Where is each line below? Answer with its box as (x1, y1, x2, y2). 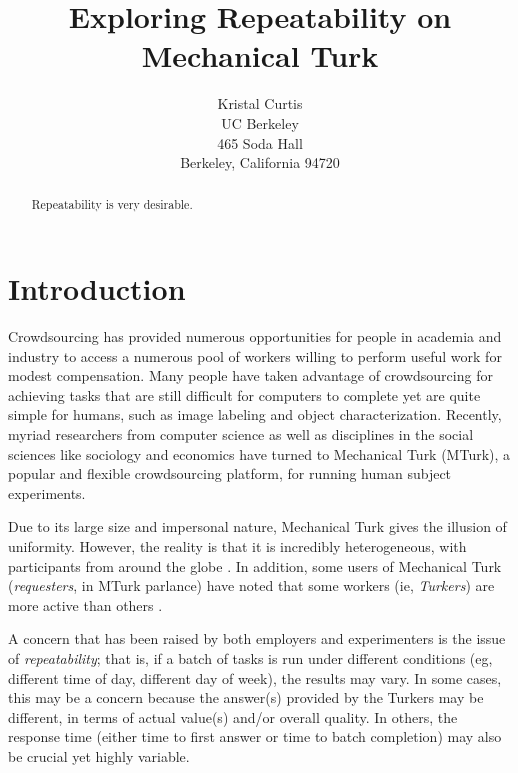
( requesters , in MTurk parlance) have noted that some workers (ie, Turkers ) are (8, 575, 495, 596)
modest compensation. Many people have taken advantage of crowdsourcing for (8, 365, 493, 386)
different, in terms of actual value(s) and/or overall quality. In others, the (8, 706, 458, 727)
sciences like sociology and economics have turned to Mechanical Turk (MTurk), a (8, 443, 511, 464)
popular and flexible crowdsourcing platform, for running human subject (8, 463, 452, 484)
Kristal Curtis (217, 93, 303, 114)
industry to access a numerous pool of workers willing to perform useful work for (8, 345, 502, 366)
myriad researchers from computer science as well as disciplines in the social (8, 424, 474, 445)
